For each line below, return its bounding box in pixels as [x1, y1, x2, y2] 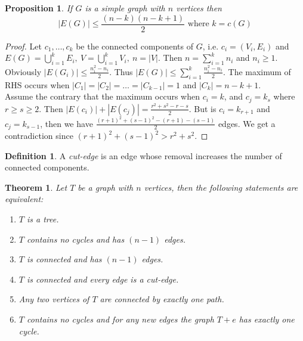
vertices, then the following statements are [144, 181, 298, 193]
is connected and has [26, 253, 102, 265]
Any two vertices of [18, 293, 89, 305]
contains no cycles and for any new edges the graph [26, 313, 214, 325]
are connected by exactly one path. [100, 293, 224, 305]
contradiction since [5, 129, 73, 142]
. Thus [109, 65, 133, 77]
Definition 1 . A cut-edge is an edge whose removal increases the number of [5, 149, 282, 162]
